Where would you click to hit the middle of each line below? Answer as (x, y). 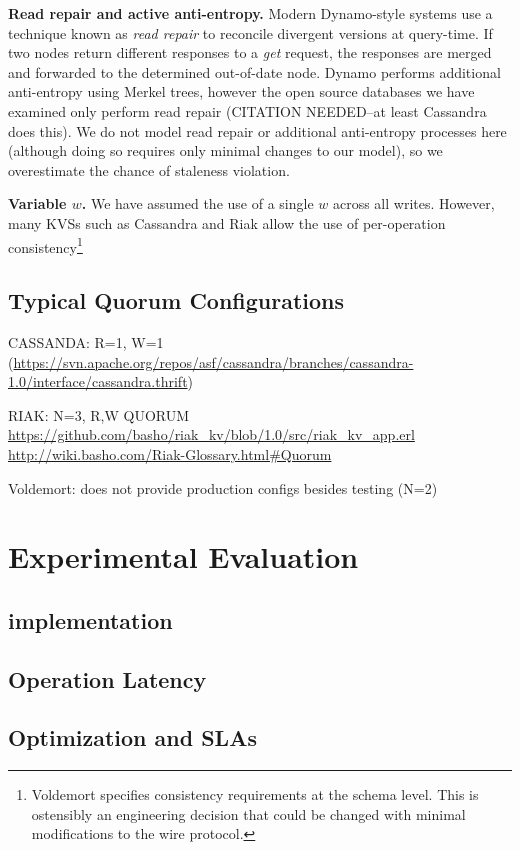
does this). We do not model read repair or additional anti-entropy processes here (257, 130)
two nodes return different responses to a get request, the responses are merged (250, 52)
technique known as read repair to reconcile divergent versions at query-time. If (250, 32)
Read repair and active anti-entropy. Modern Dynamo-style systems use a (250, 13)
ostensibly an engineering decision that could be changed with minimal (248, 813)
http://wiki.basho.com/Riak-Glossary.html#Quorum (170, 453)
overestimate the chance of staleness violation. (149, 169)
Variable (37, 203)
